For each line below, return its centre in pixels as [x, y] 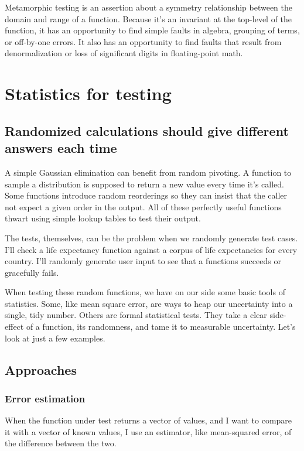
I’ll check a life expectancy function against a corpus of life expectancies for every [151, 249]
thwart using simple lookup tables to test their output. [103, 218]
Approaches [41, 369]
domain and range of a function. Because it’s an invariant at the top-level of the [148, 18]
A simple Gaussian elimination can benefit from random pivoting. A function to [148, 172]
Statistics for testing [88, 93]
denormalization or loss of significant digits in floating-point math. [124, 53]
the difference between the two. [61, 443]
